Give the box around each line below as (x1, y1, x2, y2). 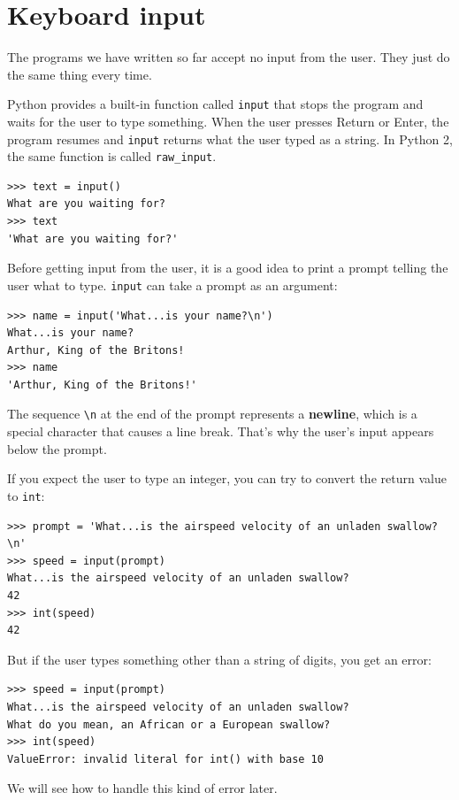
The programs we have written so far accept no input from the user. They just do (7, 48, 450, 66)
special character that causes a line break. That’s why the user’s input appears (7, 422, 434, 441)
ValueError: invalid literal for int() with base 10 (7, 752, 324, 765)
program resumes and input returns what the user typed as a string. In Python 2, (7, 129, 453, 148)
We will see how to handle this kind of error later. (7, 779, 278, 797)
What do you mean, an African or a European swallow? (7, 718, 331, 731)
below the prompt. (7, 439, 107, 458)
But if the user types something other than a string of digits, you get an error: (7, 650, 432, 668)
